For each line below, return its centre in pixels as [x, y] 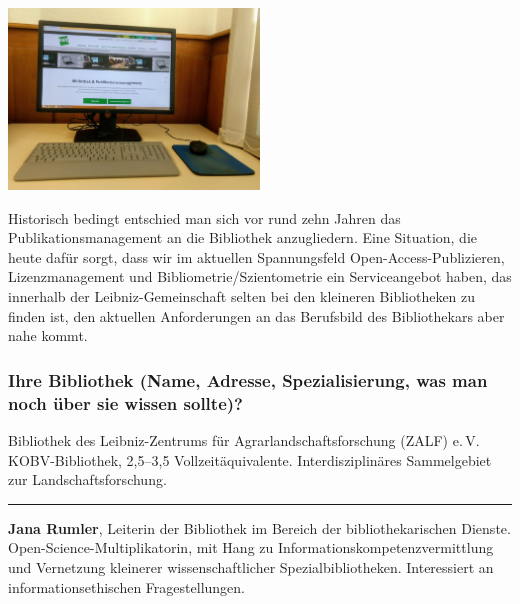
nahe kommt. [48, 335]
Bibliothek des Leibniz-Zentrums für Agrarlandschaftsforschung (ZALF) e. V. [244, 440]
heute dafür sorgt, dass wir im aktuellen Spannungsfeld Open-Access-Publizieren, [256, 256]
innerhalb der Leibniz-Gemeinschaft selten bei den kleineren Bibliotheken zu [242, 296]
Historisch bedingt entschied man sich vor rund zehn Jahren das [204, 217]
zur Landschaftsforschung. [87, 479]
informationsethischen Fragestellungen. [126, 586]
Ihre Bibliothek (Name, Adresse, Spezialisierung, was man [248, 379]
